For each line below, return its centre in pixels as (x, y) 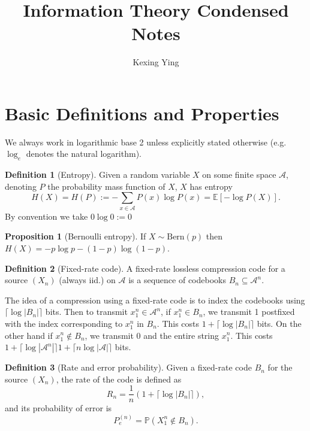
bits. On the (279, 323)
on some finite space (239, 174)
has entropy (211, 186)
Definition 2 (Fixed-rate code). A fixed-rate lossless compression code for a (145, 268)
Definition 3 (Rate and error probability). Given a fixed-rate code (128, 367)
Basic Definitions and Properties (142, 113)
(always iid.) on (87, 280)
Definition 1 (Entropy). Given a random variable (97, 174)
